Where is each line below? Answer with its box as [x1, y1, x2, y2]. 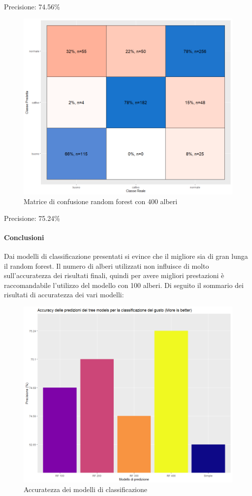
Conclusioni [4, 232, 44, 242]
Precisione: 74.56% [4, 1, 60, 11]
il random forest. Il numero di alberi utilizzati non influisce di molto [4, 260, 209, 271]
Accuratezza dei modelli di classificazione [24, 484, 147, 495]
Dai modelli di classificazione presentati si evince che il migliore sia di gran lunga [4, 250, 248, 261]
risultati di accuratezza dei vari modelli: [4, 289, 124, 300]
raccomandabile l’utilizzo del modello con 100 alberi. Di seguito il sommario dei [4, 280, 244, 290]
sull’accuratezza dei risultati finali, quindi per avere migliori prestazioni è [4, 270, 224, 281]
